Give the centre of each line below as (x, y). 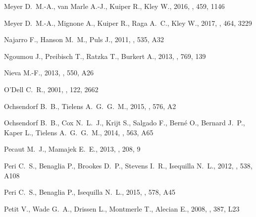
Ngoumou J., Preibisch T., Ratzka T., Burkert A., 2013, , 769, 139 (105, 56)
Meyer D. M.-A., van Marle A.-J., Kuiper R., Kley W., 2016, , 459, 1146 (114, 6)
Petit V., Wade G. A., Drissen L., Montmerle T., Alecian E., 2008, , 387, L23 (122, 208)
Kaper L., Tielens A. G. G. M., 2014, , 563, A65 (79, 132)
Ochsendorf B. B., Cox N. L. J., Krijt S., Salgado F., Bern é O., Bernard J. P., (125, 123)
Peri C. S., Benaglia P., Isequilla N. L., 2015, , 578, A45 (90, 192)
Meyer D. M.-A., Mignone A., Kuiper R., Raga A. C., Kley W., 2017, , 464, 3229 (128, 23)
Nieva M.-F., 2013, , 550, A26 (49, 73)
